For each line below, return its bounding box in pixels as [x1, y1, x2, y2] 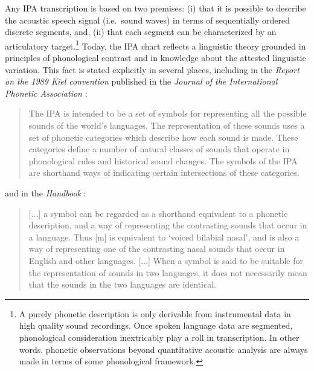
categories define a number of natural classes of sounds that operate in [28, 143, 290, 155]
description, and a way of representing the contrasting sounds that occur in [28, 219, 307, 231]
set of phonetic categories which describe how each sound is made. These [28, 131, 298, 143]
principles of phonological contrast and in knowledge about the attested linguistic [5, 51, 306, 64]
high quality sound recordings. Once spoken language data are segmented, [19, 319, 293, 332]
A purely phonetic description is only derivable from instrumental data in [19, 307, 291, 320]
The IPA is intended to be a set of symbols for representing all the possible [28, 107, 307, 120]
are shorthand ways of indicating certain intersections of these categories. [28, 166, 300, 179]
